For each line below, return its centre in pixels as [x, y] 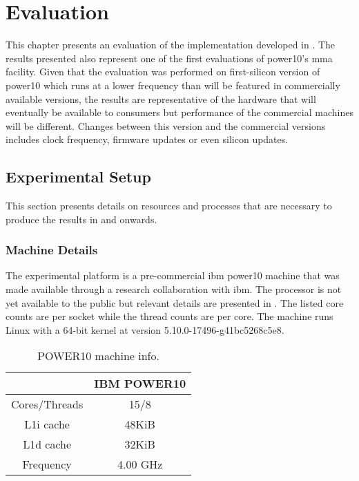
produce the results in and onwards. [81, 219]
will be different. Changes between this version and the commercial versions [166, 125]
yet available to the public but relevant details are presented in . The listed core [175, 302]
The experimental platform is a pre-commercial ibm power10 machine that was [173, 275]
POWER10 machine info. [98, 356]
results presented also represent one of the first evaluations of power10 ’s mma [169, 58]
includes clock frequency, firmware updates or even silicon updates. [147, 139]
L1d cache [47, 444]
